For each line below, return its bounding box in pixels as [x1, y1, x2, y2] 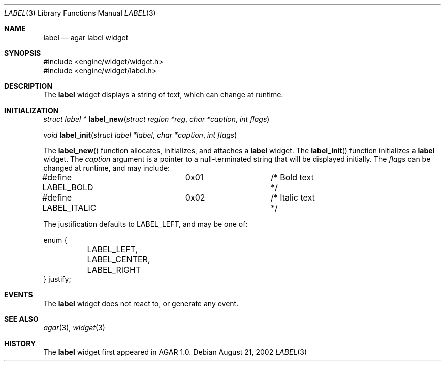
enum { [43, 236, 68, 244]
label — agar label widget [43, 33, 129, 42]
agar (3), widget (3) [43, 323, 105, 332]
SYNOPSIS [4, 49, 41, 57]
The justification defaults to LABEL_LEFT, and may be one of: [43, 220, 248, 228]
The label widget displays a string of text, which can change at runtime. [43, 90, 283, 99]
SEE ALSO [4, 315, 39, 323]
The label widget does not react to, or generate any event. [43, 299, 239, 308]
